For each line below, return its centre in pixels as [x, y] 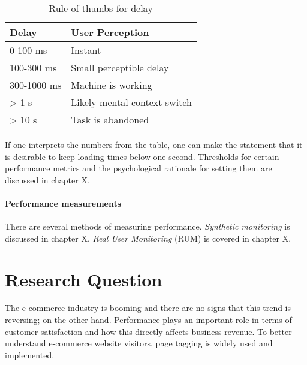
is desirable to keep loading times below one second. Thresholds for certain [142, 156]
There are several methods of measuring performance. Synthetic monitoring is [148, 226]
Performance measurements [63, 203]
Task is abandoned [110, 120]
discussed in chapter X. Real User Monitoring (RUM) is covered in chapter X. [148, 238]
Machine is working [112, 85]
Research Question [84, 279]
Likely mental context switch [131, 102]
